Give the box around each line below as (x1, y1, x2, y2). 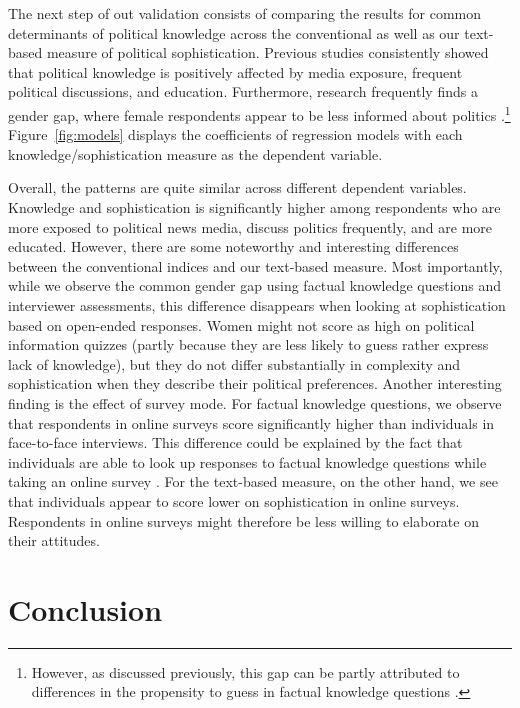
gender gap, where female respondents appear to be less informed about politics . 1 (8, 101, 511, 125)
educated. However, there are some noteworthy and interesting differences (8, 236, 459, 257)
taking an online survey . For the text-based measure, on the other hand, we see (8, 471, 498, 492)
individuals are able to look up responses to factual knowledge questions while (8, 451, 487, 472)
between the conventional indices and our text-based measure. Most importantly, (8, 255, 503, 276)
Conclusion (8, 588, 163, 629)
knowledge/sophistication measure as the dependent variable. (8, 143, 383, 164)
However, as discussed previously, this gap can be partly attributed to (31, 661, 460, 682)
